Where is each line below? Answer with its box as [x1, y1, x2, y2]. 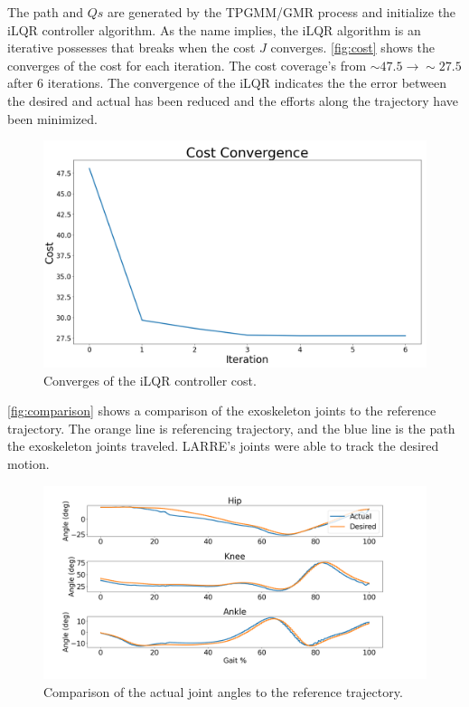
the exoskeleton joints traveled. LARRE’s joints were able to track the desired [7, 436, 439, 455]
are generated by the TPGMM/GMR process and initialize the [108, 3, 456, 21]
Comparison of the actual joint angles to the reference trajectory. [43, 682, 403, 701]
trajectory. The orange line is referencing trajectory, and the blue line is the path [7, 418, 455, 437]
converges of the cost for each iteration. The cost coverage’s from [7, 55, 367, 74]
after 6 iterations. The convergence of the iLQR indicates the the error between [7, 73, 447, 92]
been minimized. [7, 109, 98, 128]
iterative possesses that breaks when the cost [7, 38, 256, 57]
